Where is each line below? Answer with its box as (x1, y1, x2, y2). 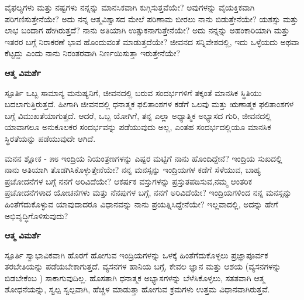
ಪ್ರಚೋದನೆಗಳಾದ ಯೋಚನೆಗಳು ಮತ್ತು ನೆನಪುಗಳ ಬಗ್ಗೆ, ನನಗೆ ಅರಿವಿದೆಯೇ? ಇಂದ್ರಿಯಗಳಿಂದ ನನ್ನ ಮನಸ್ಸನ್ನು (5, 186, 292, 199)
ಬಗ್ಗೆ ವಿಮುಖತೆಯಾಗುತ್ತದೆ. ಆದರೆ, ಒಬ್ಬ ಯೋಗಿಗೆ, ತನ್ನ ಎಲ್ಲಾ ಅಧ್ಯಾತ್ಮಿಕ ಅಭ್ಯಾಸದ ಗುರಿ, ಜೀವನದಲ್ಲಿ (5, 109, 271, 121)
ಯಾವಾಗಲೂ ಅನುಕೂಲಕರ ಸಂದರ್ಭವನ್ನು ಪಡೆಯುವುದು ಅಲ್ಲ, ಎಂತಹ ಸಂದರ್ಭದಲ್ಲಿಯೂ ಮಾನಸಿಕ (5, 121, 271, 133)
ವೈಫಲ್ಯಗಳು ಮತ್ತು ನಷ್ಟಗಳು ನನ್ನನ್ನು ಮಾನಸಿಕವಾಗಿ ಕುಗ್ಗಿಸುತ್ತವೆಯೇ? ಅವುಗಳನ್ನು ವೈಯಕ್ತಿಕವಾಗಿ (5, 1, 255, 13)
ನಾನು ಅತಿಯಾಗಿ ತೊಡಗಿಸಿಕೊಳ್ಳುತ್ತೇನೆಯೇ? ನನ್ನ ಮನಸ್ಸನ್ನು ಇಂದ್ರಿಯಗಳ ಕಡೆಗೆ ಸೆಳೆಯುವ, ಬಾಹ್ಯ (5, 163, 261, 176)
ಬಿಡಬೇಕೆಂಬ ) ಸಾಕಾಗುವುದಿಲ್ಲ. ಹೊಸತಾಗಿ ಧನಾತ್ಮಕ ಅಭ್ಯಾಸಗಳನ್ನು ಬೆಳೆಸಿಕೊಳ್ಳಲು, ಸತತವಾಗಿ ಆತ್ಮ (5, 271, 265, 284)
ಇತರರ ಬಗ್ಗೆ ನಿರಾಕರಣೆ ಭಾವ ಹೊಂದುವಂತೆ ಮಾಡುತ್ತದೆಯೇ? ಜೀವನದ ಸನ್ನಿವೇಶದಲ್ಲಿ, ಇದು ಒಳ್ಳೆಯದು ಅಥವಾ (5, 35, 299, 47)
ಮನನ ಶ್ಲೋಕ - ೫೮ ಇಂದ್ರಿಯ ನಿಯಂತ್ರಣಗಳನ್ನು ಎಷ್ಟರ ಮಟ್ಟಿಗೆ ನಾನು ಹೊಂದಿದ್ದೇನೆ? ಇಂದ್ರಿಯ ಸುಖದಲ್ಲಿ (5, 152, 282, 164)
